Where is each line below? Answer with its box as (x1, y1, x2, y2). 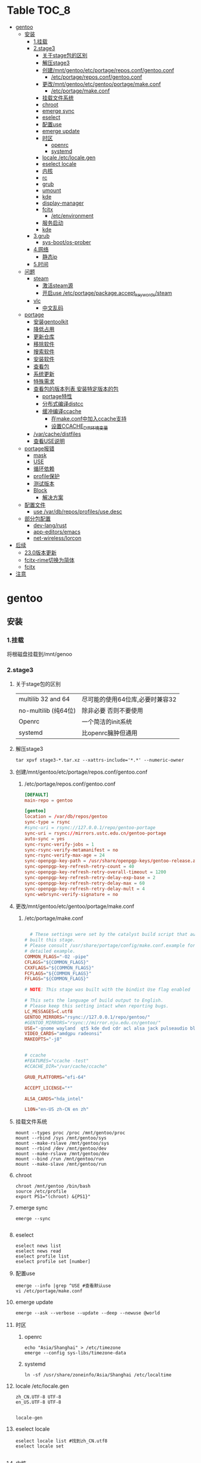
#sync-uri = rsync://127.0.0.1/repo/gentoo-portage (24, 825, 156, 831)
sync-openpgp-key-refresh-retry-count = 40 (24, 864, 135, 870)
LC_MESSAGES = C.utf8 (24, 1008, 73, 1015)
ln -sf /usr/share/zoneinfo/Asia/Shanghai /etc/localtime (24, 1372, 172, 1378)
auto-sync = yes (24, 836, 65, 842)
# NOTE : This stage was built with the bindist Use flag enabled (24, 987, 190, 993)
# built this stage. (24, 937, 76, 943)
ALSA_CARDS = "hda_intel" (24, 1096, 84, 1102)
